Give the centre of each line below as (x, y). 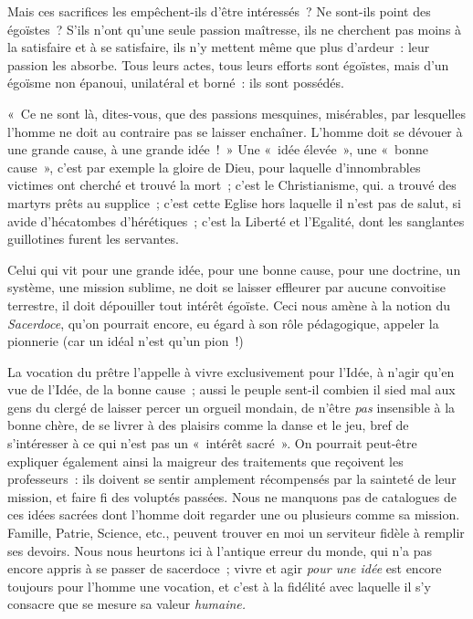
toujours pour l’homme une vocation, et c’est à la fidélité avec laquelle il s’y (219, 586)
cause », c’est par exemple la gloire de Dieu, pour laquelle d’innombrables (214, 167)
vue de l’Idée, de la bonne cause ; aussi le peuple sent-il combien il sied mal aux (231, 389)
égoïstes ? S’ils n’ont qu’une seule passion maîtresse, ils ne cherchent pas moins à (235, 29)
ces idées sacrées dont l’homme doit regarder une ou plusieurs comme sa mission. (234, 514)
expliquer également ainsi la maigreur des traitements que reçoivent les (205, 461)
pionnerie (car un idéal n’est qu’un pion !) (126, 341)
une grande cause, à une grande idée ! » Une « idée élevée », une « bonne (218, 149)
